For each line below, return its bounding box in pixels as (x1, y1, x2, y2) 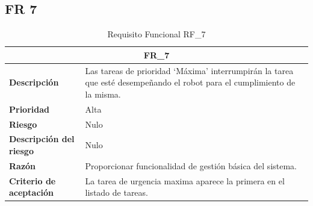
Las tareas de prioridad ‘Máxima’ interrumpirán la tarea (85, 64, 294, 76)
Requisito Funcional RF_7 (107, 28, 206, 40)
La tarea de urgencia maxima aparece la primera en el (85, 174, 285, 187)
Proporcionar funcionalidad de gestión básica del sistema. (85, 159, 297, 172)
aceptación (9, 186, 54, 199)
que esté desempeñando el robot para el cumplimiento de (85, 76, 296, 89)
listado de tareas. (85, 186, 148, 199)
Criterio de (9, 174, 56, 187)
